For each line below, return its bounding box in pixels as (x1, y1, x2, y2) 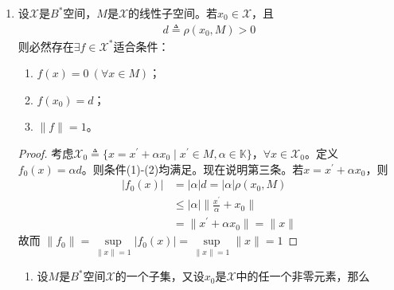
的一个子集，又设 (115, 268, 205, 284)
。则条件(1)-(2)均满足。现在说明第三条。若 (81, 160, 304, 177)
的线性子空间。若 (128, 5, 218, 21)
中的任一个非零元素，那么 (236, 268, 370, 284)
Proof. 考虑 (18, 145, 74, 161)
